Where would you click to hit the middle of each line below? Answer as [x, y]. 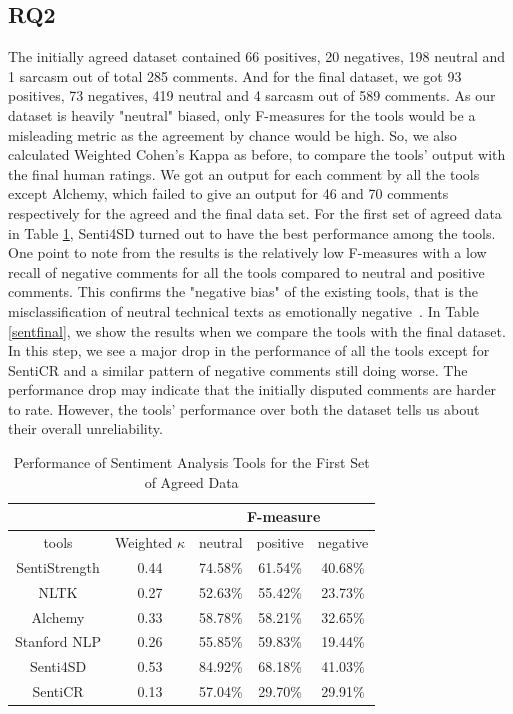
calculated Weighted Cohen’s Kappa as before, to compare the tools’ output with [257, 154]
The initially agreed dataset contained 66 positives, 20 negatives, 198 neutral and [256, 56]
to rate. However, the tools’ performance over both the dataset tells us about [244, 408]
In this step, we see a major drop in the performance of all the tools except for [249, 350]
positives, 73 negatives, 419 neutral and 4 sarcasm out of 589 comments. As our [252, 95]
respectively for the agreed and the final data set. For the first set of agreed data [255, 212]
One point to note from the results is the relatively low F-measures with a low [247, 252]
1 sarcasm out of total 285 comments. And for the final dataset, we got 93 [235, 75]
